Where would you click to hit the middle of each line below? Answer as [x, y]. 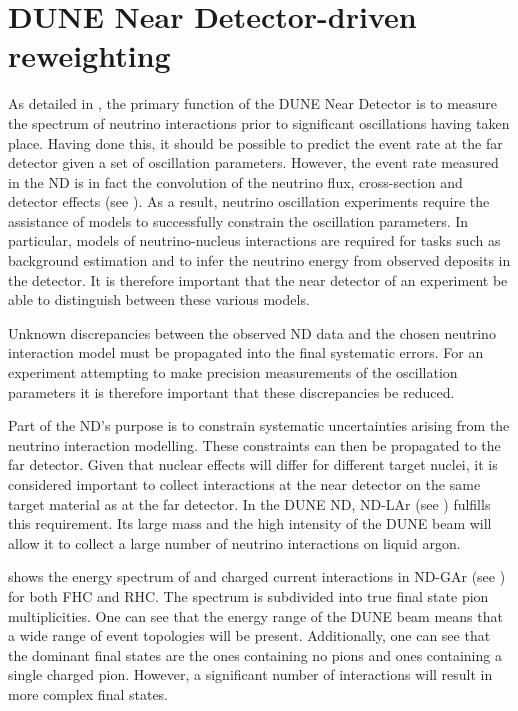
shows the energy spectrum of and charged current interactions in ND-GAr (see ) [257, 576]
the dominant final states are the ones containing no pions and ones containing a [255, 654]
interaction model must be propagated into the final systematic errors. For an [246, 352]
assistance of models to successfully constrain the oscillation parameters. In [238, 220]
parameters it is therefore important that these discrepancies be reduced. [231, 391]
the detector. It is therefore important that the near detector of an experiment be [258, 279]
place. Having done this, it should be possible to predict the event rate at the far [255, 142]
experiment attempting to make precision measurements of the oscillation [233, 372]
